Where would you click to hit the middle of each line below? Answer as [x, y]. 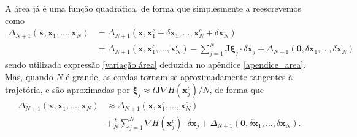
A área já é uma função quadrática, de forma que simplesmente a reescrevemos [153, 8]
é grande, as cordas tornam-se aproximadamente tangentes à [179, 76]
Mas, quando [29, 76]
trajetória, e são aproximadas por [67, 90]
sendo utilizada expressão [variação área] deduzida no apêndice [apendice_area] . [155, 64]
